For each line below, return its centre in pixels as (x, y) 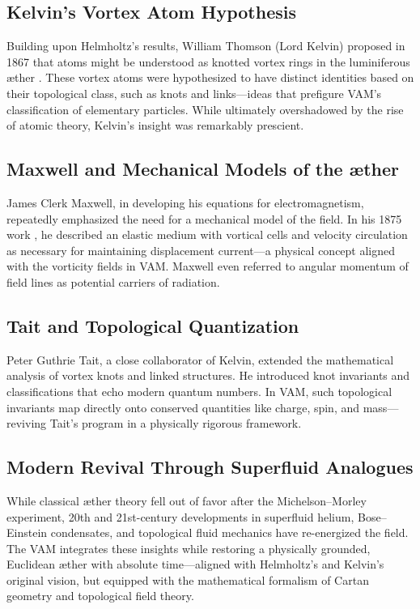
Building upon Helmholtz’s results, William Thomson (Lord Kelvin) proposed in (206, 46)
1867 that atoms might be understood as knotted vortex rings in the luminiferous (208, 61)
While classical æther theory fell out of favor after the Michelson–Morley (187, 500)
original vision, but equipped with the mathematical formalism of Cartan (188, 579)
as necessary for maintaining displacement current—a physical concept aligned (201, 250)
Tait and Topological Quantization (153, 325)
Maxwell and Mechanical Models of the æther (203, 169)
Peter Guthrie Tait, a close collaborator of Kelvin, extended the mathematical (200, 359)
